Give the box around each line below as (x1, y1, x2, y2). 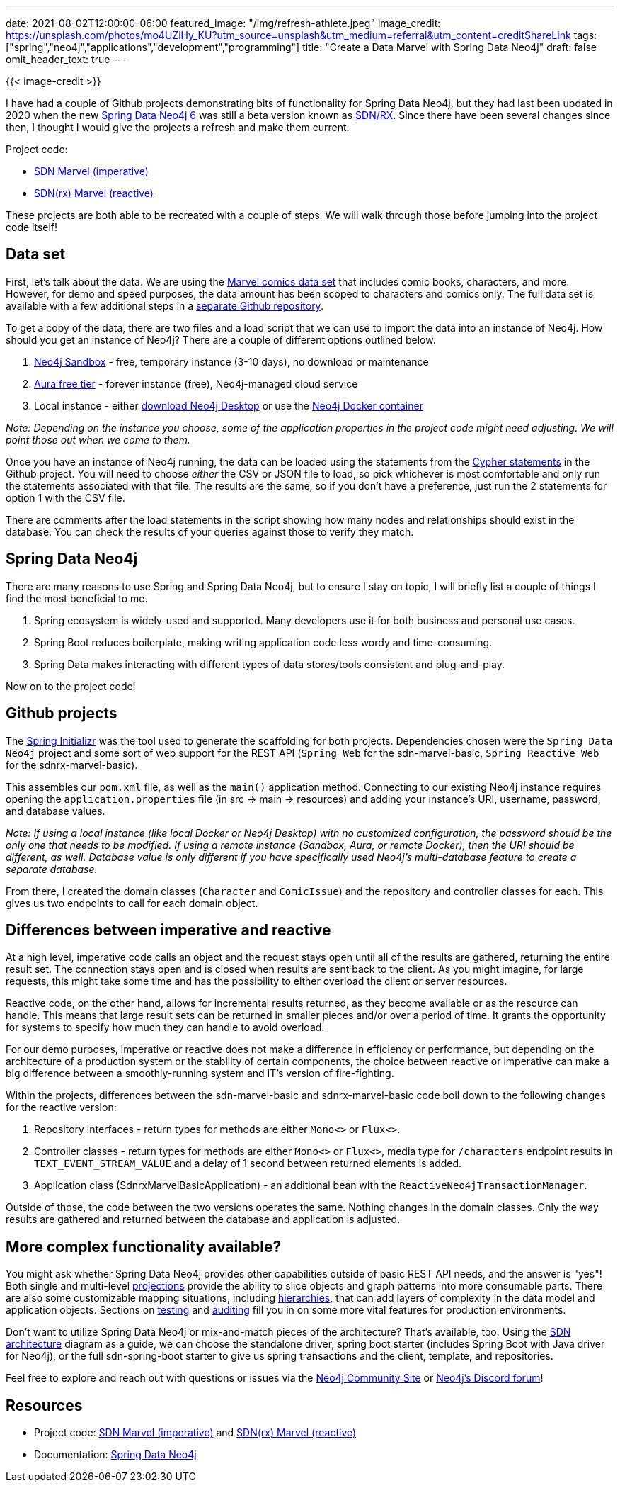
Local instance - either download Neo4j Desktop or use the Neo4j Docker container (34, 399, 423, 412)
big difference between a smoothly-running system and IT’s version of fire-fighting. (6, 1067, 394, 1080)
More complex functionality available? (6, 1237, 282, 1256)
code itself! (6, 221, 58, 233)
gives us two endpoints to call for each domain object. (6, 896, 258, 909)
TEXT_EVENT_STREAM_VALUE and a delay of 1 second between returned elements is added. (34, 1157, 462, 1170)
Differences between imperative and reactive (6, 920, 331, 939)
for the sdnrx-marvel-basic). (6, 758, 138, 771)
